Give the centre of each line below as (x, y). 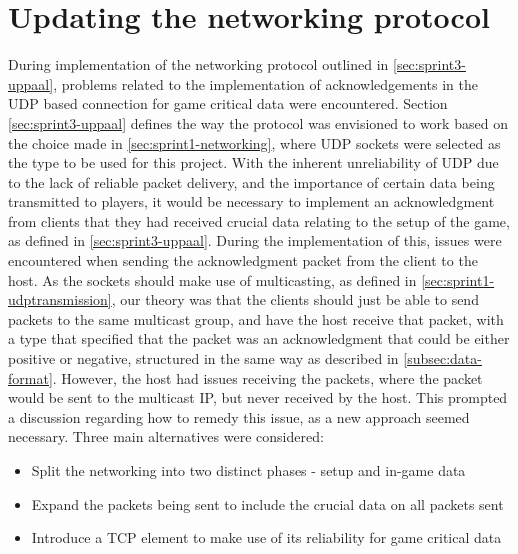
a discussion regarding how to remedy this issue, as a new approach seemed (239, 416)
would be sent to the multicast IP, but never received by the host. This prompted (258, 397)
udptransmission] (60, 299)
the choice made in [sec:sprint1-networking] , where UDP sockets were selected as (254, 142)
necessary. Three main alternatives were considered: (166, 436)
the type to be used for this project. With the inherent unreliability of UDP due (253, 162)
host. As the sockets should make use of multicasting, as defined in (212, 279)
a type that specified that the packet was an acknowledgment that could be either (259, 338)
